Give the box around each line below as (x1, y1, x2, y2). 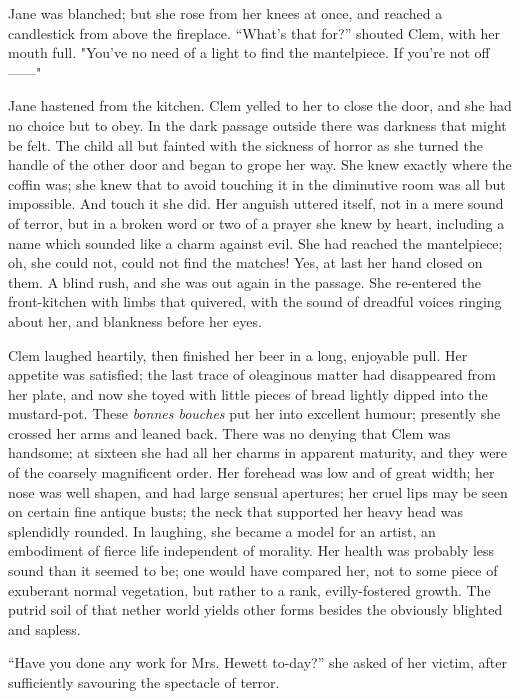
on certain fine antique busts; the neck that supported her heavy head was (8, 501, 464, 522)
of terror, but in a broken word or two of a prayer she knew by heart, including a (8, 212, 505, 233)
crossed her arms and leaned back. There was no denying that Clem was (8, 422, 451, 443)
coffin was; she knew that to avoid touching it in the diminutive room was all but (8, 173, 506, 194)
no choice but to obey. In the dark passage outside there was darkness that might (8, 114, 507, 135)
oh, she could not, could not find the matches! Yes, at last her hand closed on (8, 252, 483, 273)
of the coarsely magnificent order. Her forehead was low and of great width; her (8, 462, 495, 483)
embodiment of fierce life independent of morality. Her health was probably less (8, 540, 495, 561)
